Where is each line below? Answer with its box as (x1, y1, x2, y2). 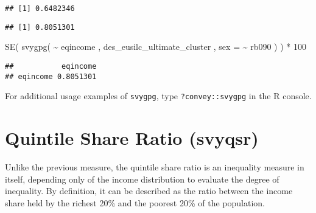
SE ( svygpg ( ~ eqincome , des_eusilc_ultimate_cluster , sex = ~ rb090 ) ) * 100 (5, 40, 306, 53)
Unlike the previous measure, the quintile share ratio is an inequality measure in (5, 161, 304, 173)
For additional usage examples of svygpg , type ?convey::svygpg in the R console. (5, 89, 312, 102)
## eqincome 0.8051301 (5, 72, 97, 81)
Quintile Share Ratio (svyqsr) (5, 125, 259, 150)
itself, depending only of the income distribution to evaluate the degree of (5, 172, 279, 185)
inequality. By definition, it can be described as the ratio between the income (5, 184, 293, 197)
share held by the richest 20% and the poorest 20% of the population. (5, 196, 265, 209)
